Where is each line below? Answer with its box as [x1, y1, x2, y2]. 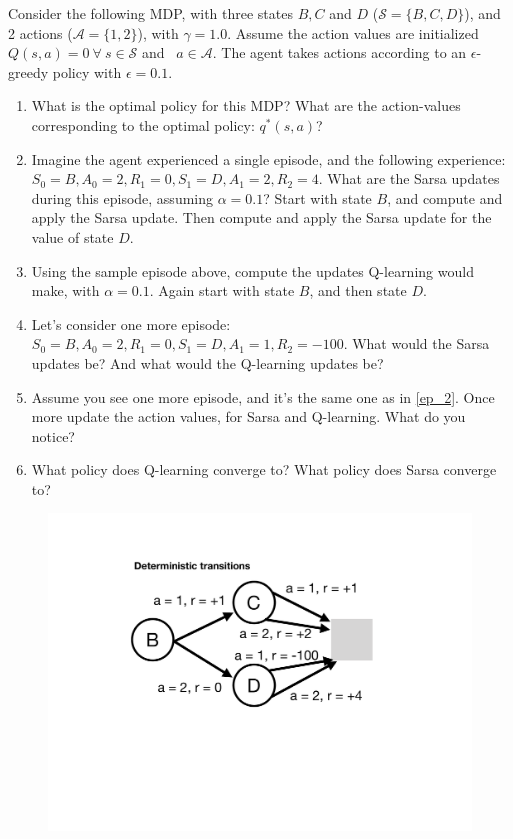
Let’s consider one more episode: [31, 313, 231, 334]
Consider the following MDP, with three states [8, 3, 293, 23]
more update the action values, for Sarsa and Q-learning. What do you [31, 406, 466, 427]
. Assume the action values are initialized [227, 22, 479, 43]
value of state [31, 226, 114, 247]
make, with [31, 280, 100, 301]
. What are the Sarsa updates [318, 168, 500, 189]
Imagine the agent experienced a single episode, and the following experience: [31, 148, 506, 169]
